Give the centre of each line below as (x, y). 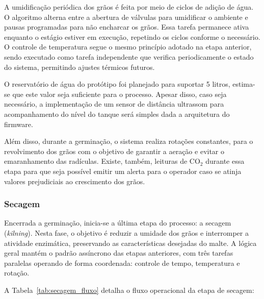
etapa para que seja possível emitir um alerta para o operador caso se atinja (123, 171)
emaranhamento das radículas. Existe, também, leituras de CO (102, 161)
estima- (244, 84)
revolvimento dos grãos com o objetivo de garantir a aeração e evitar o (114, 151)
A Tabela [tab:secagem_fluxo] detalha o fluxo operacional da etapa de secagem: (129, 290)
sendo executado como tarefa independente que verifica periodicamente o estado (129, 56)
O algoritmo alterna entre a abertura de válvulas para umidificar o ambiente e (126, 17)
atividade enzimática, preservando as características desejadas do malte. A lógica (130, 243)
